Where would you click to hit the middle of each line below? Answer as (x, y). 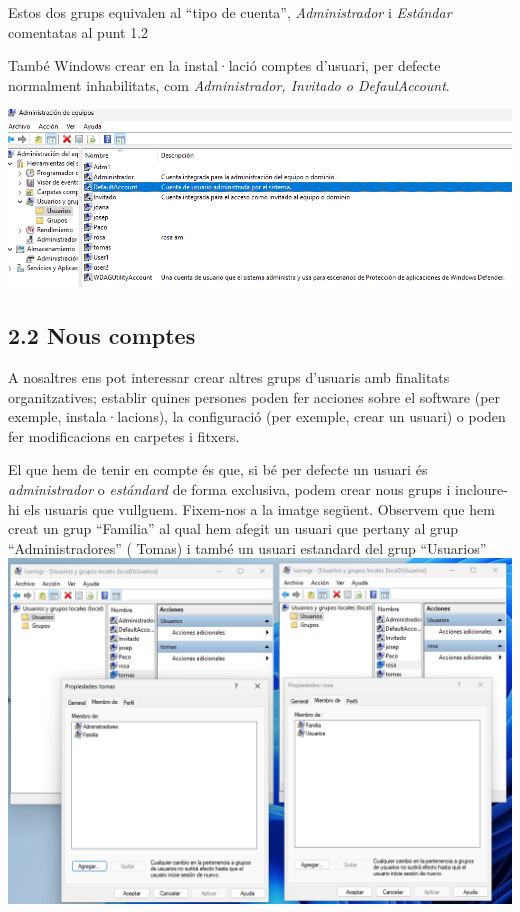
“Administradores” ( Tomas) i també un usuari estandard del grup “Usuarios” (247, 547)
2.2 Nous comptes (102, 335)
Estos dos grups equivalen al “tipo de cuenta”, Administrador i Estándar (230, 12)
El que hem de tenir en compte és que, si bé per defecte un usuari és (218, 469)
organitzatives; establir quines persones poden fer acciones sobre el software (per (254, 396)
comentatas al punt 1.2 (78, 31)
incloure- (481, 488)
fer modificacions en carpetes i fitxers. (124, 435)
